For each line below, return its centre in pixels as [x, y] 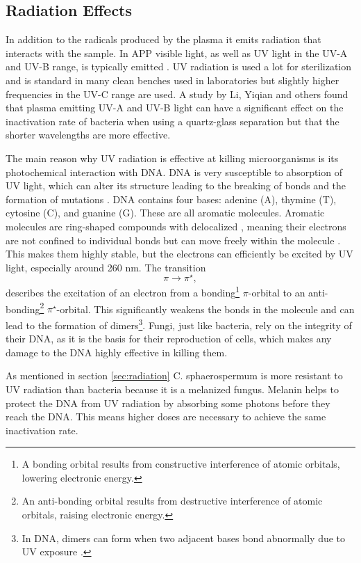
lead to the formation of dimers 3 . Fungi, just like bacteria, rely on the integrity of [179, 324]
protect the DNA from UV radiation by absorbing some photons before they [168, 403]
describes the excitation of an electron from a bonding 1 [123, 292]
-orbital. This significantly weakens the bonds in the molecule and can [205, 309]
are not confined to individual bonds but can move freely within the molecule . [173, 240]
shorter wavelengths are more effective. [88, 135]
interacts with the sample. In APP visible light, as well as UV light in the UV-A [177, 53]
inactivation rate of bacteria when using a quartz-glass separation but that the [173, 121]
